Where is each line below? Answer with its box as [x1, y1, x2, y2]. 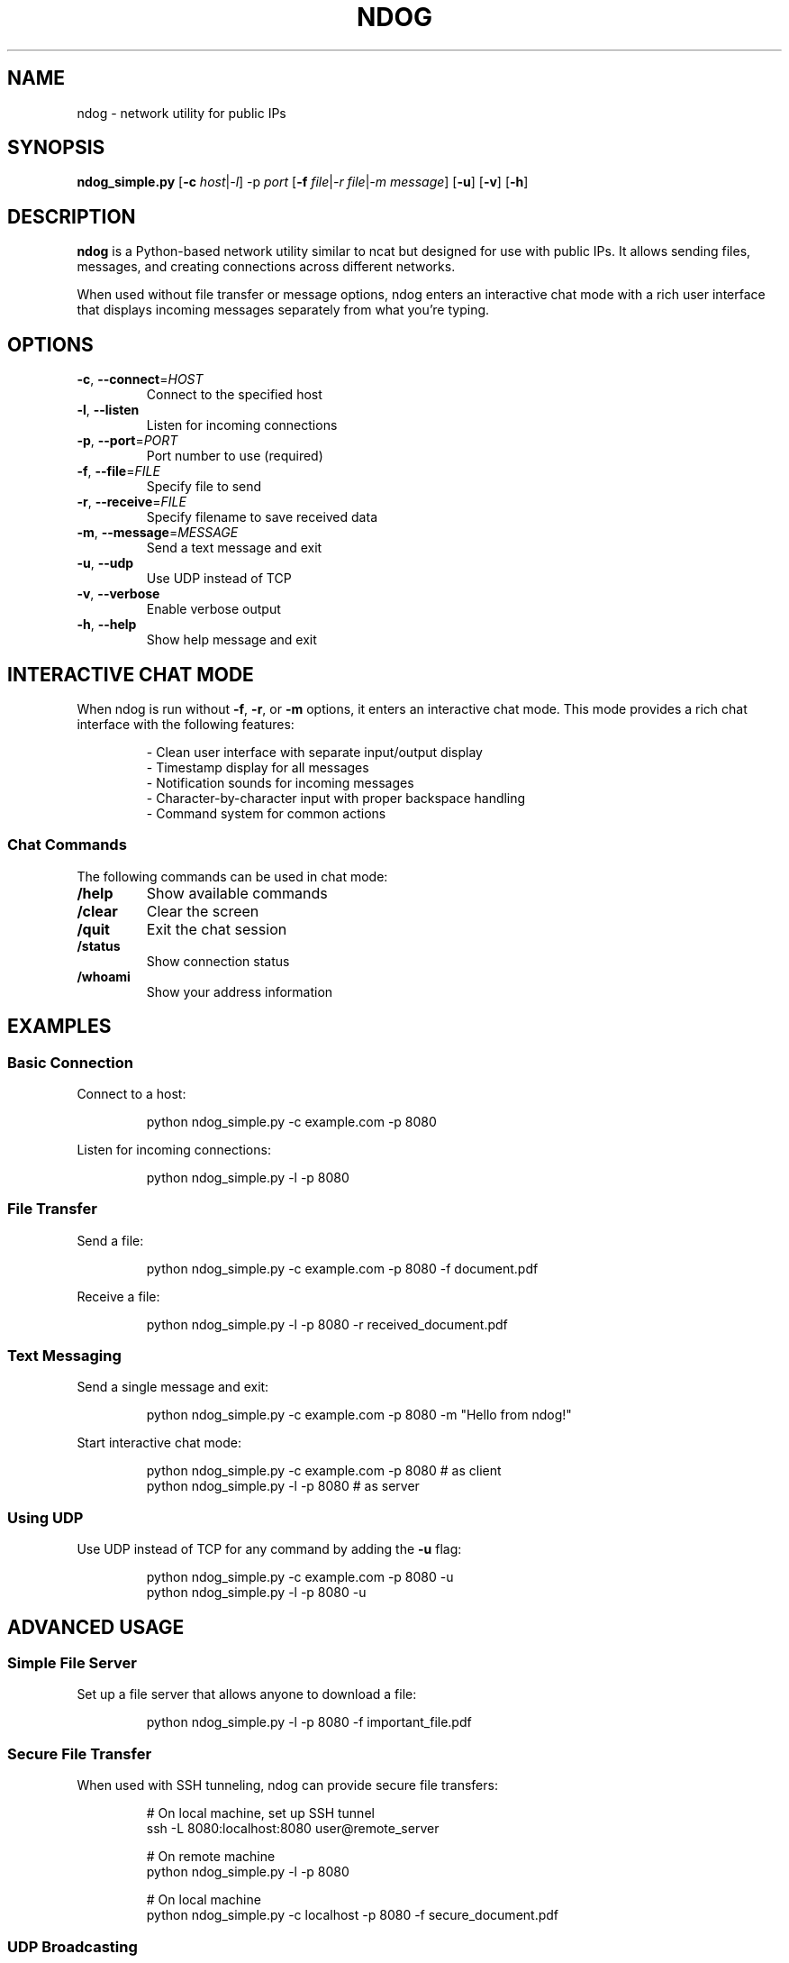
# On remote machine [146, 1849, 276, 1865]
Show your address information [146, 983, 333, 1000]
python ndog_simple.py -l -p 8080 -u [146, 1584, 367, 1601]
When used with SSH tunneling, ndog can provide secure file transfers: [77, 1777, 498, 1794]
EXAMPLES [7, 1015, 112, 1038]
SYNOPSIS [7, 136, 105, 160]
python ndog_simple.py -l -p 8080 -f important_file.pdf [146, 1714, 472, 1730]
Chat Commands [7, 835, 127, 854]
